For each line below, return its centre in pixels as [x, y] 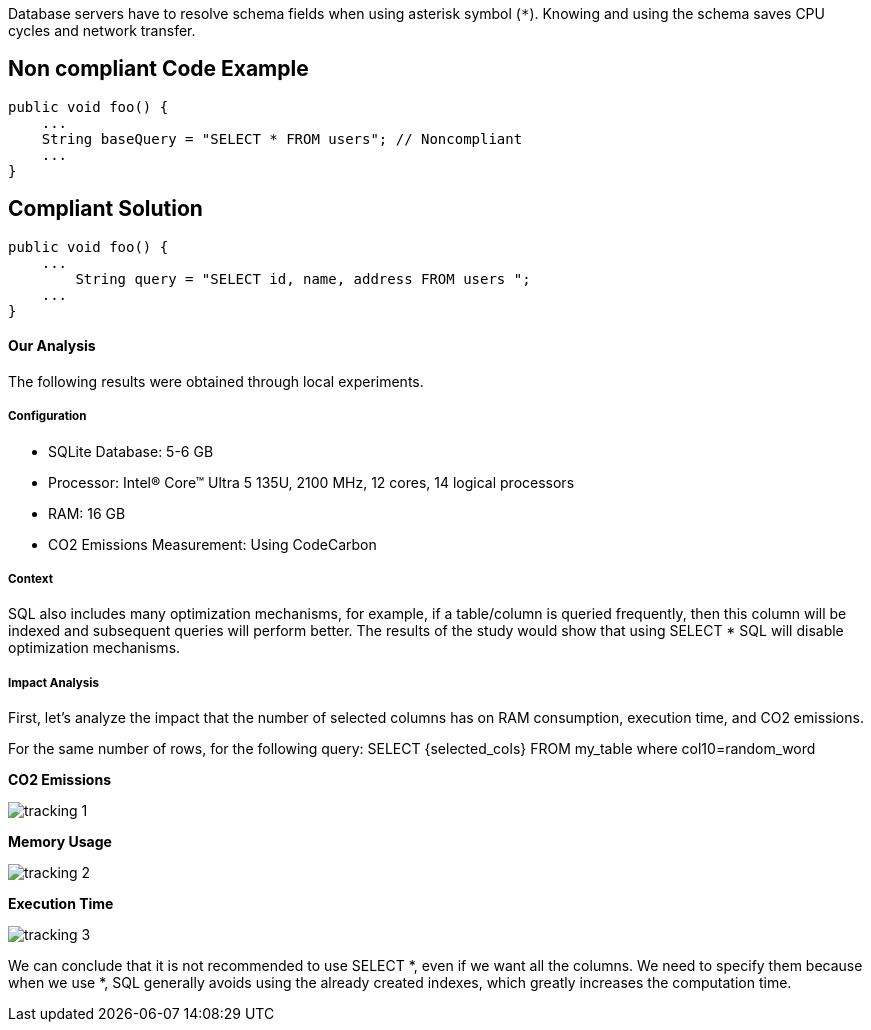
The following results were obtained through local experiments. [216, 381]
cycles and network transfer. [102, 30]
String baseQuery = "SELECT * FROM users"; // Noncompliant [282, 138]
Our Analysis [52, 346]
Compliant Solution [105, 209]
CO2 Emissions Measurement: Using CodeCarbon [212, 544]
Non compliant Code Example [158, 69]
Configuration [47, 416]
